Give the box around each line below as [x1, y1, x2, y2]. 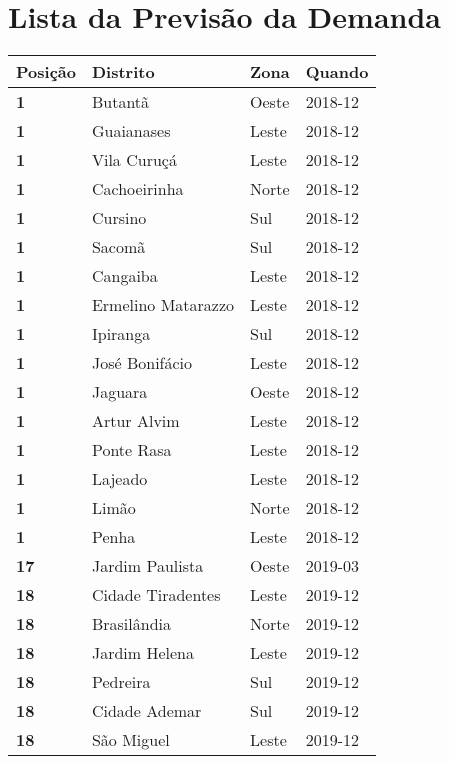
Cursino [91, 206, 147, 230]
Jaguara [91, 380, 148, 404]
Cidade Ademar [91, 699, 202, 723]
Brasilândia [91, 612, 171, 636]
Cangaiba [91, 264, 158, 288]
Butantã [91, 90, 150, 114]
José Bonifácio [91, 351, 193, 375]
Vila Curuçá [91, 148, 177, 172]
